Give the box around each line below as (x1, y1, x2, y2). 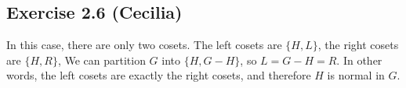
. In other (336, 51, 382, 68)
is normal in (327, 67, 385, 83)
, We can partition (57, 51, 146, 68)
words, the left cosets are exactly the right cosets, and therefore (6, 67, 311, 83)
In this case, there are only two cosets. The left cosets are (6, 37, 282, 53)
